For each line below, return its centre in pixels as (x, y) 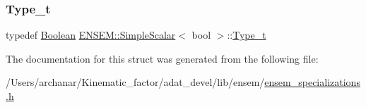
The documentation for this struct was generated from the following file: (162, 58)
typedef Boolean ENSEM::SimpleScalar (91, 35)
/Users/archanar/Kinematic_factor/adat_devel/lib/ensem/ (135, 82)
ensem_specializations (312, 82)
